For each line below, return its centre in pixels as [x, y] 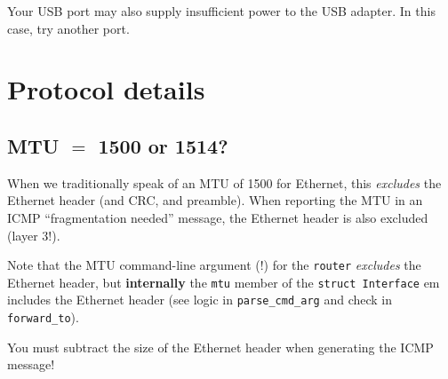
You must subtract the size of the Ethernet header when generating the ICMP [220, 347]
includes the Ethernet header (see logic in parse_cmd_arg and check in [200, 300]
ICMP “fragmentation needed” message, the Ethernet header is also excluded [218, 217]
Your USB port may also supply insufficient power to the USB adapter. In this [221, 11]
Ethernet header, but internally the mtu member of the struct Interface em [224, 282]
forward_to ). [43, 317]
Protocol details [106, 89]
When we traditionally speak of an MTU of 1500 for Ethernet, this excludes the [224, 182]
